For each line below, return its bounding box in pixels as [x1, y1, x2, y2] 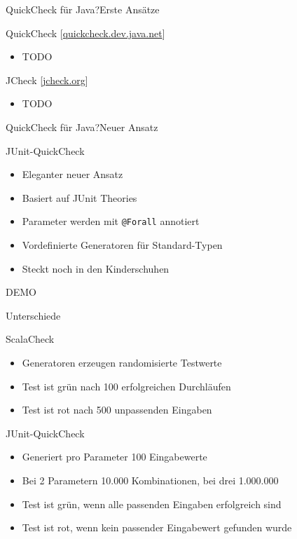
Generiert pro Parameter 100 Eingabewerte [22, 449, 207, 464]
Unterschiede [6, 308, 61, 322]
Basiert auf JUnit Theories [22, 190, 137, 205]
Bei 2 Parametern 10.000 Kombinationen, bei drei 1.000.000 [22, 472, 279, 487]
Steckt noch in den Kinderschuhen [22, 261, 170, 275]
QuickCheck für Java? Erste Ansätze [6, 2, 160, 16]
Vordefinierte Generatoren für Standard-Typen [22, 238, 223, 252]
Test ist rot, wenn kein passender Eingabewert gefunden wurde [22, 520, 292, 535]
